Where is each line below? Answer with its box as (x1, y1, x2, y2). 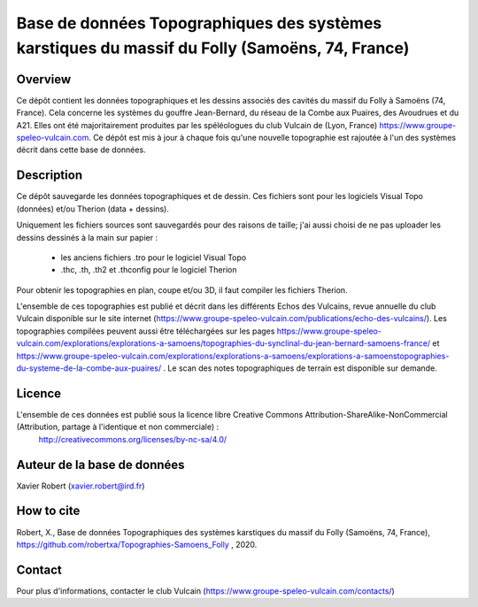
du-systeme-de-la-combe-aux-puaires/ (16, 363, 162, 373)
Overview (16, 72, 72, 87)
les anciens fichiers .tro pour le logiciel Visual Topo (60, 252, 247, 263)
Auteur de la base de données (16, 457, 185, 473)
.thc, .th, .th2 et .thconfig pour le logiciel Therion (60, 265, 237, 275)
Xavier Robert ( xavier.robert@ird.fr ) (16, 480, 145, 491)
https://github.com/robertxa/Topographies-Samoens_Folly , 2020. (16, 539, 258, 549)
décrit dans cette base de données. (16, 144, 146, 155)
